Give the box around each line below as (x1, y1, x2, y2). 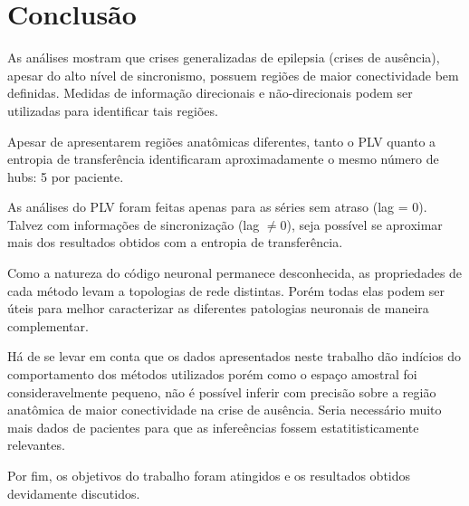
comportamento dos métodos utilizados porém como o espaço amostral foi (7, 365, 417, 384)
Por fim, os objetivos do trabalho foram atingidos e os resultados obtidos (7, 466, 411, 484)
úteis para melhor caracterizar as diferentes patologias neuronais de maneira (7, 299, 429, 318)
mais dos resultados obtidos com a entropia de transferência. (7, 233, 343, 252)
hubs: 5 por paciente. (7, 167, 124, 186)
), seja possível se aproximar (286, 215, 443, 234)
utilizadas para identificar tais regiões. (7, 100, 218, 119)
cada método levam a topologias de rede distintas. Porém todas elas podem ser (7, 281, 445, 300)
